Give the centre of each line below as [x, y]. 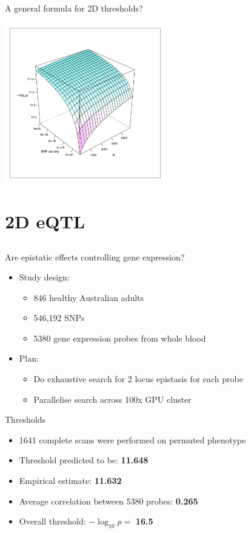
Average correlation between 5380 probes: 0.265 [109, 501]
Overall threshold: [52, 521]
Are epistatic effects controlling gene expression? [95, 257]
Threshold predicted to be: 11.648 [84, 460]
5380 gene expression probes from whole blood [120, 338]
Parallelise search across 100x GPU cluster [112, 399]
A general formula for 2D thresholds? [74, 8]
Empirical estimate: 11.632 [70, 481]
